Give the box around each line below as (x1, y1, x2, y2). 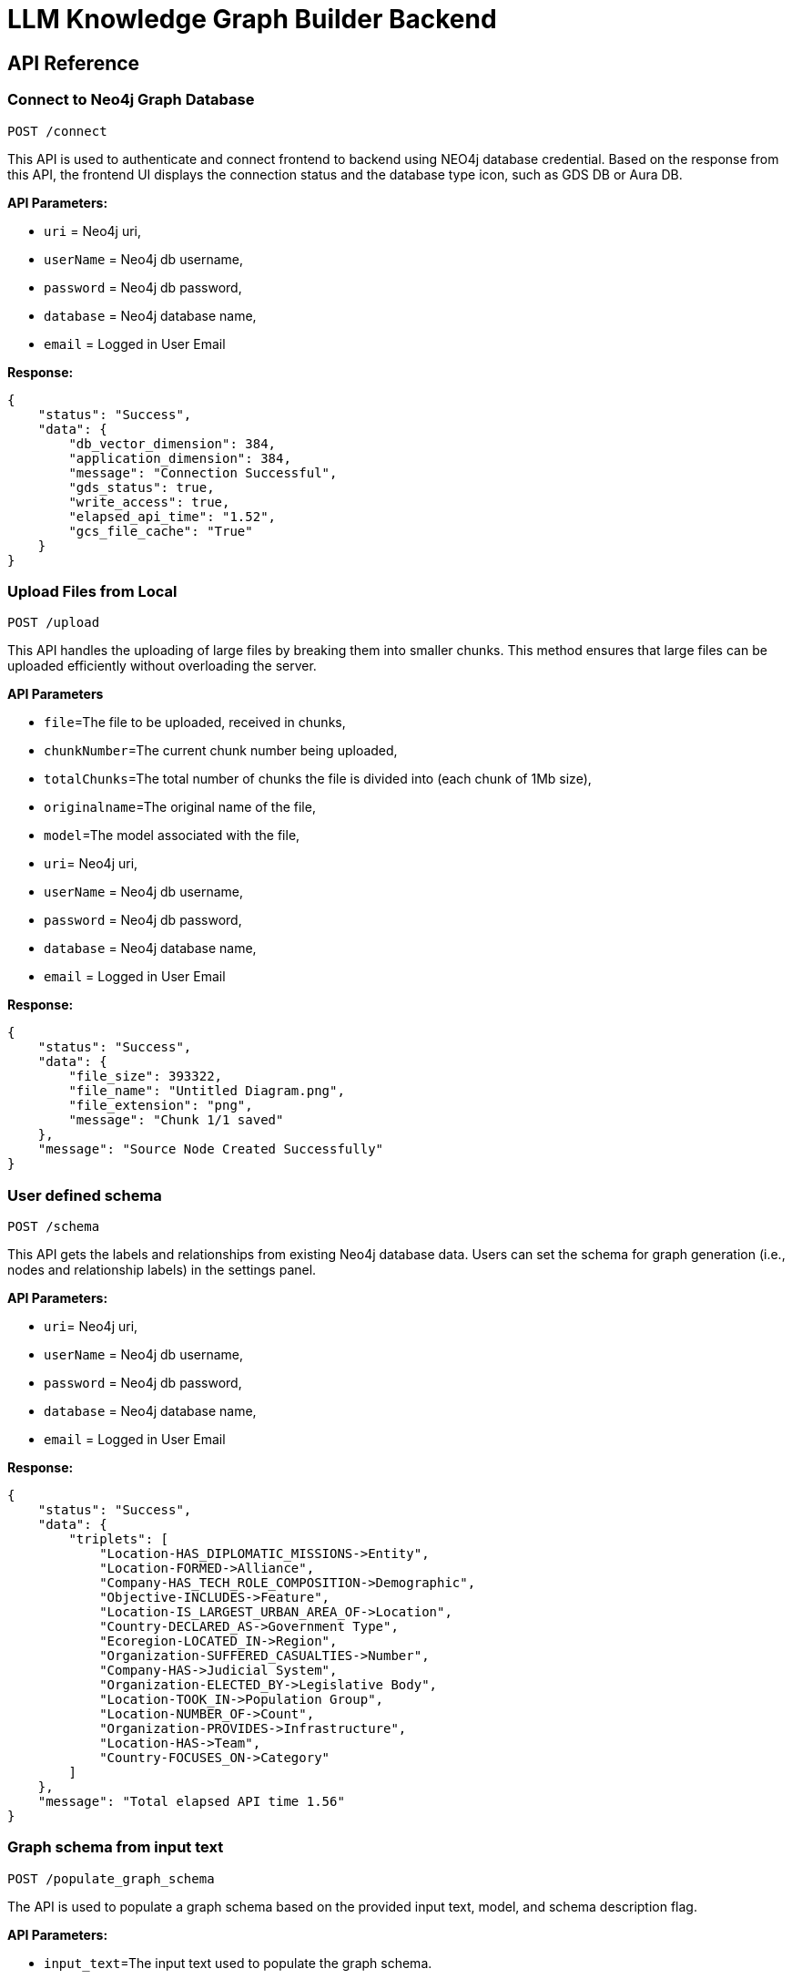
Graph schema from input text (7, 1838, 224, 1857)
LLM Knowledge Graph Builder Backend (7, 4, 497, 35)
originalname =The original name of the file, (44, 799, 316, 815)
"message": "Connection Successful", (68, 465, 338, 480)
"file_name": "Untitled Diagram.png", (68, 1083, 345, 1099)
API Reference (7, 51, 140, 75)
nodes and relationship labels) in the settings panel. (7, 1262, 317, 1278)
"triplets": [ (68, 1532, 169, 1547)
